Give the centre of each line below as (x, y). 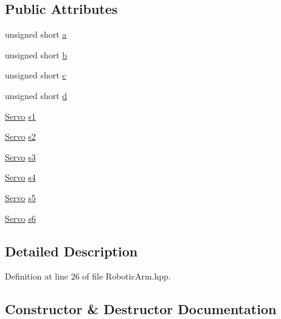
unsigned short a (36, 34)
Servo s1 (20, 116)
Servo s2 (20, 136)
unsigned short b (36, 54)
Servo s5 (20, 197)
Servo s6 (20, 218)
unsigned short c (36, 75)
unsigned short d (36, 95)
